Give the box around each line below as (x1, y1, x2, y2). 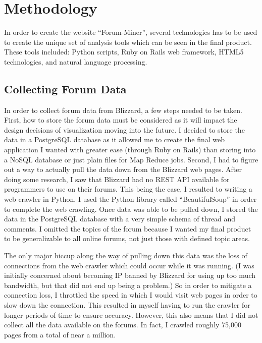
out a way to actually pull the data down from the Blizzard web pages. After (4, 164, 242, 175)
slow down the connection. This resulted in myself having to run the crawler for (4, 299, 250, 310)
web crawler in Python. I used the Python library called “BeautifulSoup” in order (4, 194, 257, 204)
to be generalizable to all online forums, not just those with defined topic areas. (4, 233, 250, 244)
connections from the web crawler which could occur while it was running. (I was (4, 260, 254, 270)
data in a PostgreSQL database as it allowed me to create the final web (4, 134, 225, 145)
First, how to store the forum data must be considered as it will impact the (4, 115, 237, 125)
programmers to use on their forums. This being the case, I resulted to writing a (4, 184, 252, 194)
